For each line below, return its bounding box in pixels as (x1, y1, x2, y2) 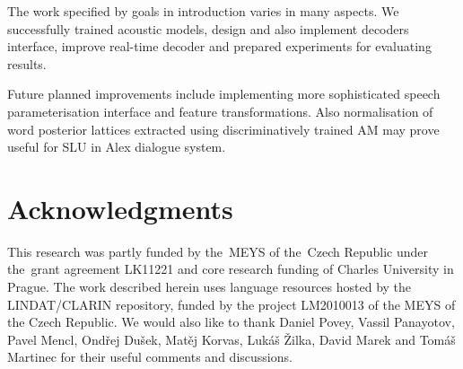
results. (7, 54, 47, 73)
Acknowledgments (7, 189, 233, 226)
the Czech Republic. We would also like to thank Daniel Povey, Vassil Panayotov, (7, 312, 455, 331)
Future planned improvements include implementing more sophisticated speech (7, 84, 441, 103)
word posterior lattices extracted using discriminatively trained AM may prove (7, 119, 440, 138)
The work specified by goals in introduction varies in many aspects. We (7, 2, 399, 20)
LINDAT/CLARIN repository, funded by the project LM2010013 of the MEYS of (7, 294, 456, 313)
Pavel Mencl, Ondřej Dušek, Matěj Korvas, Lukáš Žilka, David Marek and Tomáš (7, 329, 456, 348)
